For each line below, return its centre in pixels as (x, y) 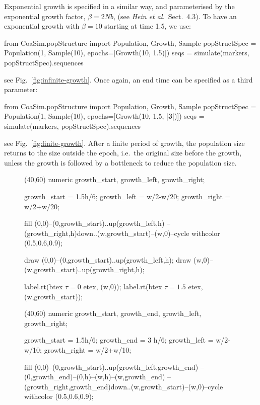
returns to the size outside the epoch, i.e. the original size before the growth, (123, 153)
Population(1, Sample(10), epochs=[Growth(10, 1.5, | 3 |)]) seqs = (104, 116)
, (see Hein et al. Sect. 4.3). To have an (175, 16)
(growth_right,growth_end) (68, 386)
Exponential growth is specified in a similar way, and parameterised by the (119, 6)
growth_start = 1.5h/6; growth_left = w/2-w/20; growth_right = (127, 196)
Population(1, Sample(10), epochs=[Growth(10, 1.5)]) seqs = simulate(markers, (127, 53)
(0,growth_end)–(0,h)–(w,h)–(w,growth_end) (95, 377)
